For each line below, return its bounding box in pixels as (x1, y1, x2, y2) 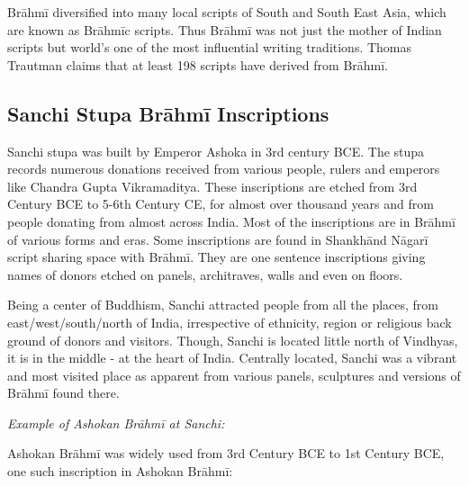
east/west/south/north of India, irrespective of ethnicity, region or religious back (7, 312, 452, 331)
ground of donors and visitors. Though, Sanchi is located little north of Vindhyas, (7, 330, 458, 349)
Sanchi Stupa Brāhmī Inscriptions (7, 99, 329, 127)
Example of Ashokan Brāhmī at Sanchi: (7, 413, 225, 432)
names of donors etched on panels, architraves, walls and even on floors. (7, 265, 403, 283)
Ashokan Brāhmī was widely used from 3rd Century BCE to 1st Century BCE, (7, 444, 445, 463)
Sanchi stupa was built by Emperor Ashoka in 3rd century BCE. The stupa (7, 141, 425, 160)
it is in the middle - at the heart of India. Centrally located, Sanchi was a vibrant (7, 348, 457, 367)
